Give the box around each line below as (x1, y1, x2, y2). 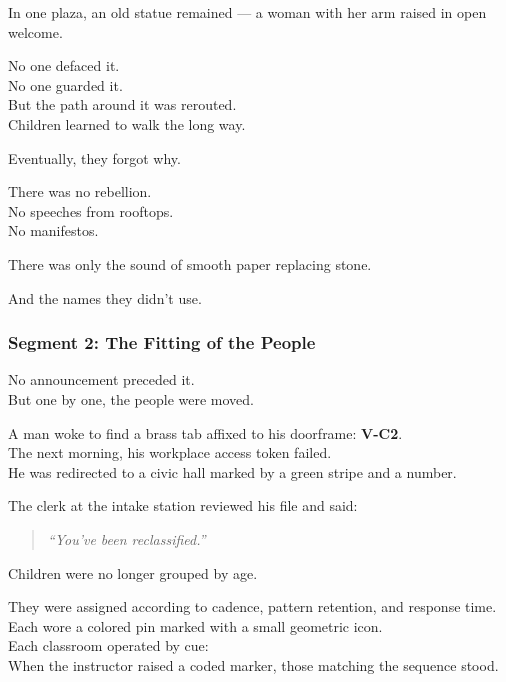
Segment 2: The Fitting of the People (8, 330, 316, 355)
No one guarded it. (8, 74, 123, 95)
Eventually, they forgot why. (8, 147, 181, 168)
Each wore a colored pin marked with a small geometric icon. (8, 615, 383, 636)
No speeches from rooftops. (8, 200, 174, 221)
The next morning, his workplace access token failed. (8, 442, 332, 463)
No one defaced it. (8, 55, 120, 76)
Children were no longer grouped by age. (8, 562, 258, 583)
